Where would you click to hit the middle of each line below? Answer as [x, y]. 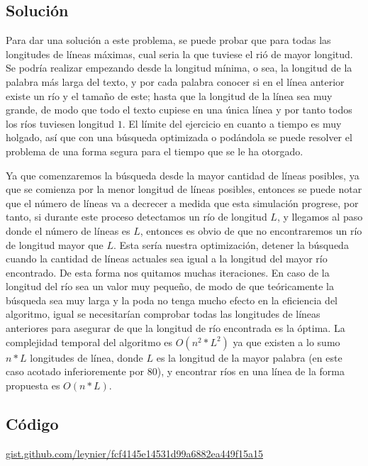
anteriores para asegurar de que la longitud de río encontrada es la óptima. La [175, 328]
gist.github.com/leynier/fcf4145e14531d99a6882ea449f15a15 [134, 453]
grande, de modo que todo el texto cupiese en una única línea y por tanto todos [179, 110]
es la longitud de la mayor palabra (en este [249, 357]
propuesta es [33, 385]
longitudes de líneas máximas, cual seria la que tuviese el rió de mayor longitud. [179, 54]
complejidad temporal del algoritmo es [89, 342]
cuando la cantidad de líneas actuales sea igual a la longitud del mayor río [167, 259]
